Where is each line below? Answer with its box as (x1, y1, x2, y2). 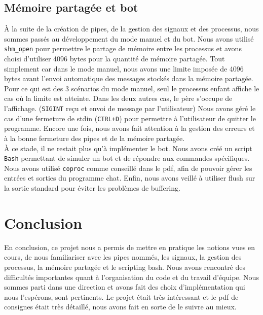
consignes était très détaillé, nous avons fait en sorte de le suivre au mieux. (4, 301, 237, 312)
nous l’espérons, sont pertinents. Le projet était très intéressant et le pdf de (4, 291, 239, 302)
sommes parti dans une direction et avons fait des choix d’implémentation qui (4, 282, 245, 292)
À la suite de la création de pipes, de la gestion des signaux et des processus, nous (4, 23, 259, 34)
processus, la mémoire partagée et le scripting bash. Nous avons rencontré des (4, 261, 246, 272)
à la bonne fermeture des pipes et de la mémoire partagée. (4, 132, 185, 143)
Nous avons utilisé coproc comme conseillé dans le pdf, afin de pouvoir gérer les (4, 162, 252, 173)
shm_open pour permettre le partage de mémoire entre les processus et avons (4, 43, 242, 54)
